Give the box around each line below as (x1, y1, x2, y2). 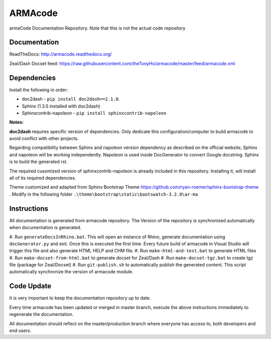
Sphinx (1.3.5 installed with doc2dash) (22, 103, 100, 109)
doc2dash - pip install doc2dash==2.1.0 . (22, 96, 120, 102)
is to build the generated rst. (9, 158, 68, 165)
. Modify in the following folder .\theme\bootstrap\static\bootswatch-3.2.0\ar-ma (9, 191, 198, 197)
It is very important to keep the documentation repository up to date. (9, 295, 151, 301)
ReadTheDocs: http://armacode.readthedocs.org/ (9, 51, 112, 57)
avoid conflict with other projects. (9, 135, 79, 141)
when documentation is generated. (9, 225, 82, 231)
